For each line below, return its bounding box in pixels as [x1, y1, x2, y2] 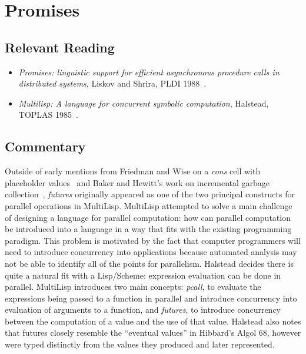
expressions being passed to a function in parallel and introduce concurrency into [5, 292, 297, 304]
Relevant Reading [5, 38, 115, 56]
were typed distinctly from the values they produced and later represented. [5, 338, 275, 350]
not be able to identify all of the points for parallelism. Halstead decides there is [5, 257, 294, 269]
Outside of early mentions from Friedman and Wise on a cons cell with [5, 165, 261, 177]
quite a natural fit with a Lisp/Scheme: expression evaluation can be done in [5, 269, 281, 281]
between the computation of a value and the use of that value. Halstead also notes [5, 315, 301, 327]
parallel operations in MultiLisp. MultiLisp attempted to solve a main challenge [5, 199, 292, 211]
